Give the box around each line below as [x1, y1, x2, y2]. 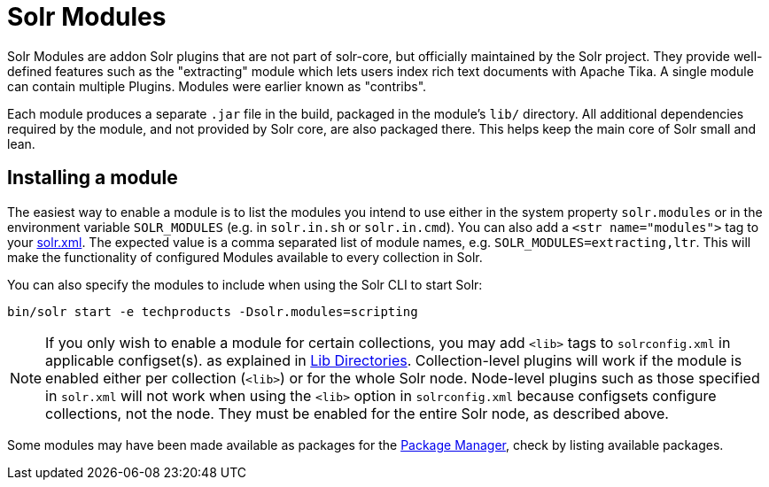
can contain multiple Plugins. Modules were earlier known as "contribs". [7, 78, 427, 94]
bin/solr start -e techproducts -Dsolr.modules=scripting [7, 304, 418, 319]
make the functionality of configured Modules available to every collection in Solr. [7, 249, 483, 265]
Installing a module [7, 166, 178, 189]
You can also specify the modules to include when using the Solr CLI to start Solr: [7, 276, 483, 292]
